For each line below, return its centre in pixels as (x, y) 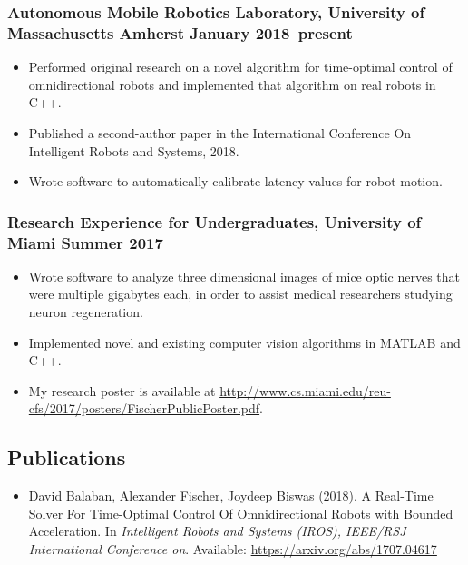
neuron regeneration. (86, 312)
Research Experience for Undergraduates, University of (214, 221)
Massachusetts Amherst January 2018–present (180, 32)
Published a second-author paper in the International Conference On (220, 132)
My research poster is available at (122, 390)
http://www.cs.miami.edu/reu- (305, 390)
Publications (67, 457)
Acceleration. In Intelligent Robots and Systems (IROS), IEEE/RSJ (217, 531)
